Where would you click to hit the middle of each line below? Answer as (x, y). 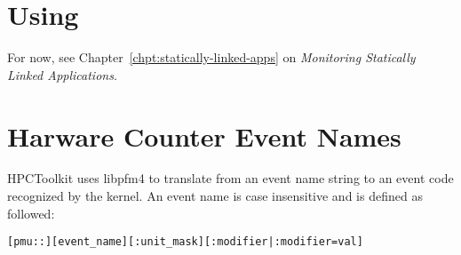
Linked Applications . (62, 74)
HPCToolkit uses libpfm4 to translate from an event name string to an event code (230, 178)
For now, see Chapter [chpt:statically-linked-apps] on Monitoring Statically (211, 57)
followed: (31, 213)
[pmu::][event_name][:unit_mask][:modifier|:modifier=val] (185, 242)
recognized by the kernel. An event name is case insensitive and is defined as (215, 196)
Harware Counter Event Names (204, 135)
